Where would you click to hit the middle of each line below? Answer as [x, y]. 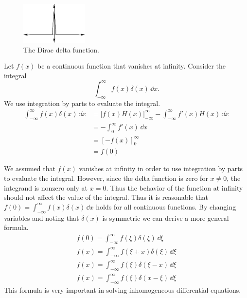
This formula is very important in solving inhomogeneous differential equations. [123, 290]
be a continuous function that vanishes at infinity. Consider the [132, 66]
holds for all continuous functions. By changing [166, 206]
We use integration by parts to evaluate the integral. [82, 103]
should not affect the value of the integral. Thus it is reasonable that [106, 197]
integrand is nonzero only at [46, 187]
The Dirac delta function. [61, 49]
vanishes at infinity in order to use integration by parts [161, 168]
